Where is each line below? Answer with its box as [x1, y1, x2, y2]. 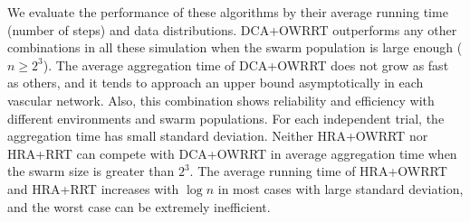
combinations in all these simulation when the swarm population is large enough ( [7, 38, 463, 57]
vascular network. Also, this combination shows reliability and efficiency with [7, 90, 435, 109]
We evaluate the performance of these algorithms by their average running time [7, 3, 448, 21]
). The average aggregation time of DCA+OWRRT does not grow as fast [43, 55, 449, 74]
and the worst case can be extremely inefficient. [7, 197, 271, 216]
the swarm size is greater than [7, 162, 175, 180]
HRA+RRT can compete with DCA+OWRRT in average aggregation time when [7, 143, 457, 162]
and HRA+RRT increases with [7, 179, 179, 198]
